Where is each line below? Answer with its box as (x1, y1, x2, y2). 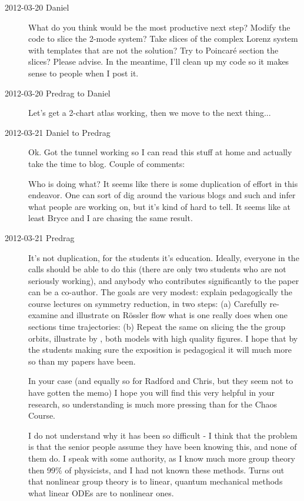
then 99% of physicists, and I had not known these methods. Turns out (28, 463, 285, 476)
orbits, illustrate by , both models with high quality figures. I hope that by (28, 332, 298, 344)
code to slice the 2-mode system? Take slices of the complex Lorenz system (28, 32, 298, 45)
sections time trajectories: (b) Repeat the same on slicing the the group (28, 320, 286, 333)
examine (28, 309, 58, 321)
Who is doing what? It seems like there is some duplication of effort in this (28, 177, 298, 189)
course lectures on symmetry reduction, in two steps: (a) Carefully (28, 297, 267, 309)
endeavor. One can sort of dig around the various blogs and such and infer (28, 189, 296, 201)
